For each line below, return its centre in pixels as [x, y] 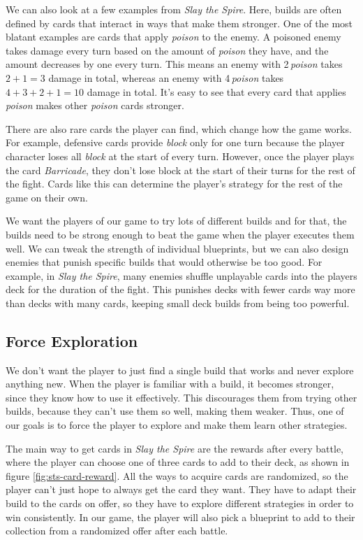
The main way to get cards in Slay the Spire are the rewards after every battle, [175, 448]
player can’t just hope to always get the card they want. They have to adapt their [181, 489]
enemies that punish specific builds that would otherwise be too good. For [164, 262]
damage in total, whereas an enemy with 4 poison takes [166, 77]
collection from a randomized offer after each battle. [117, 531]
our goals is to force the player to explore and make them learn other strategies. [177, 425]
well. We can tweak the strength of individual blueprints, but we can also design [177, 248]
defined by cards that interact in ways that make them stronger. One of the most [179, 23]
